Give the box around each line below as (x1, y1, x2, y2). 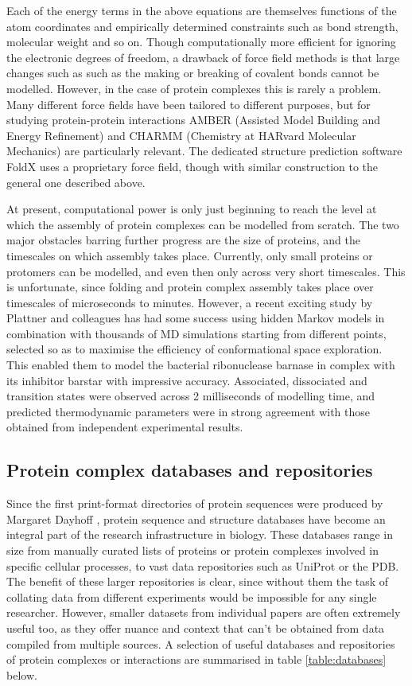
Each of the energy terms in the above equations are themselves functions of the (6, 2, 397, 18)
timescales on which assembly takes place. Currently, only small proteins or (6, 247, 373, 263)
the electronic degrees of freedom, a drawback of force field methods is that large (6, 49, 400, 65)
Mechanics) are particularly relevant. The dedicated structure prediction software (6, 142, 402, 159)
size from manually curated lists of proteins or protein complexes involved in (6, 542, 379, 559)
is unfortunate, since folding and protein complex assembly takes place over (6, 279, 374, 295)
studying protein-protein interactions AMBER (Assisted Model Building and (6, 111, 380, 128)
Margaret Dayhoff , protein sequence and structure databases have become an (6, 510, 386, 527)
